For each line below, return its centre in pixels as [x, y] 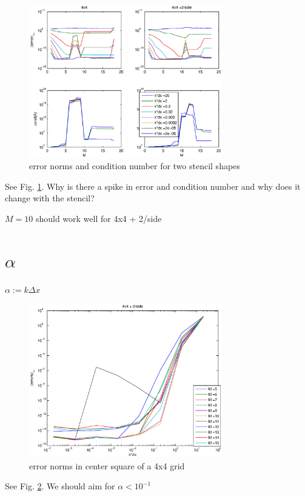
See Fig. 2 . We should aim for [60, 486]
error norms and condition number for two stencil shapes [135, 166]
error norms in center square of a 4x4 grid [107, 465]
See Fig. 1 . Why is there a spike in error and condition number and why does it [153, 186]
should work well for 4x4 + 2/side [99, 218]
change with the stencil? [50, 198]
